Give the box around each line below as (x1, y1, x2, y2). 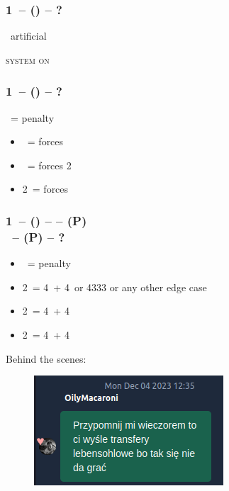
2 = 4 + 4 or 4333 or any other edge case (22, 279, 207, 294)
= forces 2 (27, 157, 72, 172)
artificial (10, 28, 47, 43)
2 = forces (22, 181, 69, 196)
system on (6, 52, 50, 67)
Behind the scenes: (6, 351, 86, 366)
